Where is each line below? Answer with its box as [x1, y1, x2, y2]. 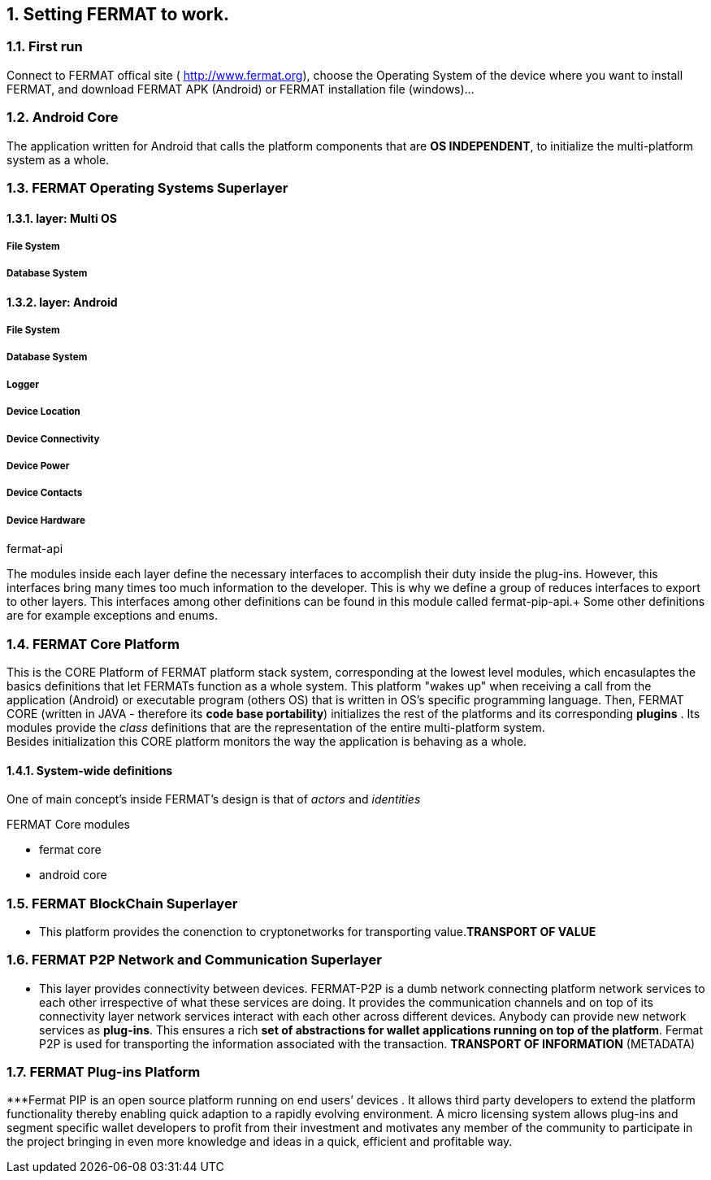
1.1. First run [7, 38, 83, 55]
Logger [7, 378, 39, 390]
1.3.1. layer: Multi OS [7, 211, 117, 225]
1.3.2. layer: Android [7, 294, 118, 309]
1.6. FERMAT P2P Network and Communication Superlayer [7, 951, 382, 969]
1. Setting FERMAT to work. [7, 4, 229, 24]
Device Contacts [7, 487, 83, 499]
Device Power [7, 460, 70, 472]
